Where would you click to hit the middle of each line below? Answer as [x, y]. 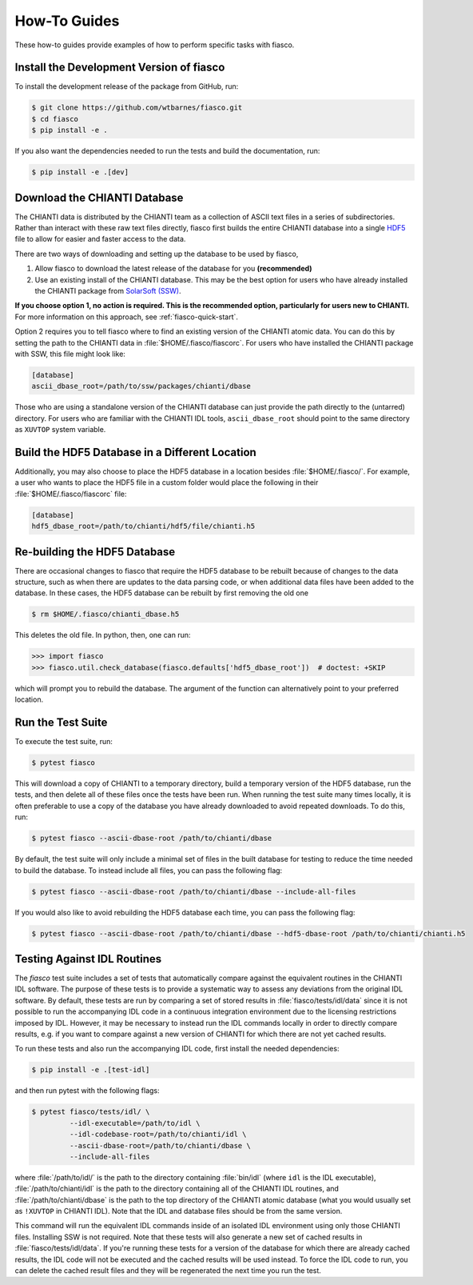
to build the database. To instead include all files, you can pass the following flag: [149, 870]
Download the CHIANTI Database [99, 197]
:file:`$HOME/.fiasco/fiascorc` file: [71, 494]
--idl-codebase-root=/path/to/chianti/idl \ [158, 1135]
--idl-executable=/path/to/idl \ [135, 1123]
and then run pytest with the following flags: [87, 1091]
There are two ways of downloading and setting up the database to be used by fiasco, [157, 254]
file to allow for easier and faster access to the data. [100, 239]
